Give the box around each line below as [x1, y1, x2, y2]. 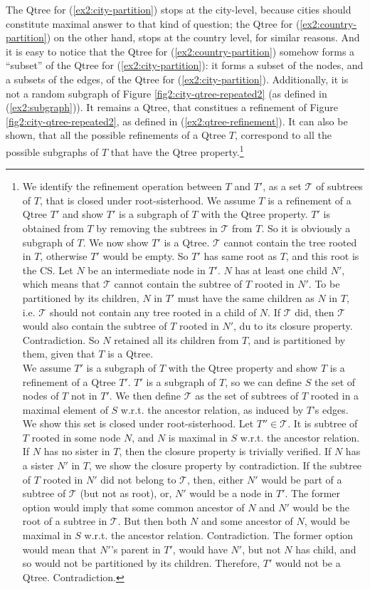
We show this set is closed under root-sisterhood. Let [22, 416, 254, 431]
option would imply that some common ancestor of [22, 499, 245, 514]
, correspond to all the [235, 127, 332, 142]
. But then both [117, 514, 187, 528]
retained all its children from [114, 332, 239, 347]
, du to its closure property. [233, 318, 353, 333]
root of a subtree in [22, 514, 107, 528]
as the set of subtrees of [195, 388, 299, 403]
